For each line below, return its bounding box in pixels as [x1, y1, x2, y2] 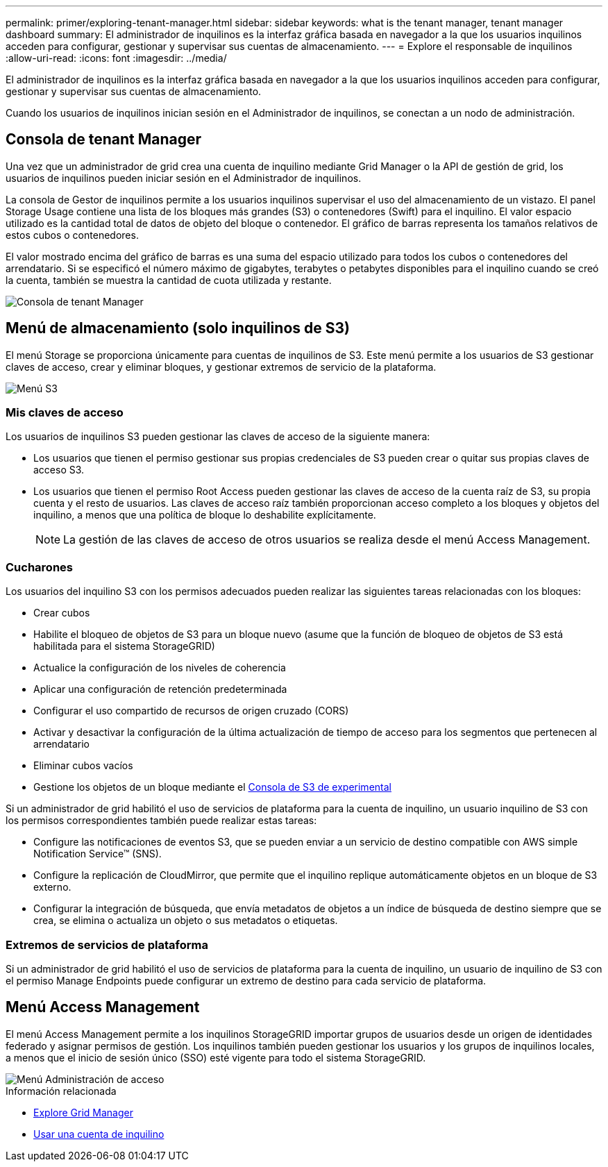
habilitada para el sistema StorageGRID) [33, 640, 215, 653]
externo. [33, 881, 71, 893]
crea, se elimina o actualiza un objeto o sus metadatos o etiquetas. [33, 914, 338, 927]
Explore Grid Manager [33, 1106, 133, 1118]
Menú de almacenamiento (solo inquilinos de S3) [6, 319, 350, 337]
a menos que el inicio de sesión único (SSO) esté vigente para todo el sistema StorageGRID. [6, 1051, 426, 1064]
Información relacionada [6, 1084, 117, 1097]
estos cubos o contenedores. [6, 228, 139, 241]
